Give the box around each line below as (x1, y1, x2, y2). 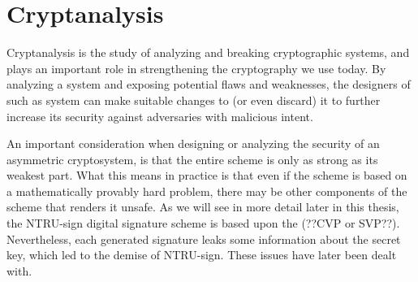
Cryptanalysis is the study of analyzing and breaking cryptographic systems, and (6, 44, 410, 61)
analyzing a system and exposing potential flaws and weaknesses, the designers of (6, 76, 411, 93)
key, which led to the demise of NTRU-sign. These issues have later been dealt (6, 246, 397, 263)
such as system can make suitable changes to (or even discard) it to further (6, 91, 381, 108)
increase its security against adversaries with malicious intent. (6, 107, 313, 124)
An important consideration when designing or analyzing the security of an (6, 135, 380, 152)
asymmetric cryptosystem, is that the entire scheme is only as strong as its (6, 150, 378, 167)
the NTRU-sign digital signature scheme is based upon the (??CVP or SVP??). (6, 215, 400, 232)
